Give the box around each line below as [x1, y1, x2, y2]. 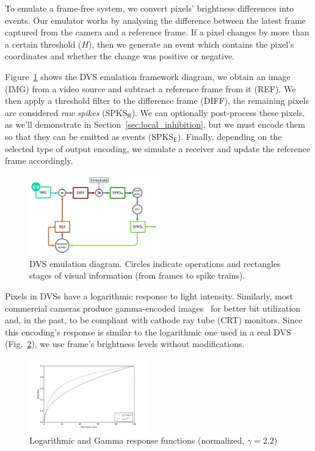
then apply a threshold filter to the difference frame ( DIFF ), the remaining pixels [5, 94, 309, 107]
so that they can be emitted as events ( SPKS [5, 130, 174, 142]
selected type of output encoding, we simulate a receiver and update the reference [5, 142, 310, 155]
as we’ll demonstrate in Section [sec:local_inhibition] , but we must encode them [5, 118, 305, 131]
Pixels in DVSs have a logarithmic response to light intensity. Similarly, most [5, 289, 293, 302]
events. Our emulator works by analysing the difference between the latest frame [5, 13, 306, 26]
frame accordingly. [5, 154, 73, 167]
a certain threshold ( [5, 37, 82, 50]
